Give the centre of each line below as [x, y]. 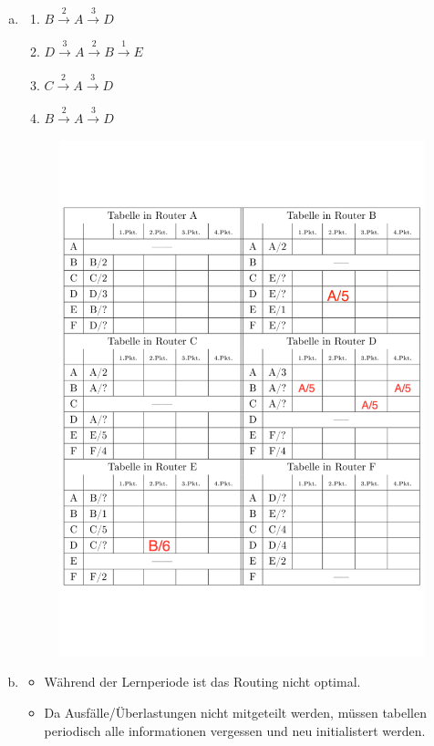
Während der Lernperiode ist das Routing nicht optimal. [202, 682]
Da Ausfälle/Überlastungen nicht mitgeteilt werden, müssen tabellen [236, 712]
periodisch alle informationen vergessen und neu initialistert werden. [235, 730]
